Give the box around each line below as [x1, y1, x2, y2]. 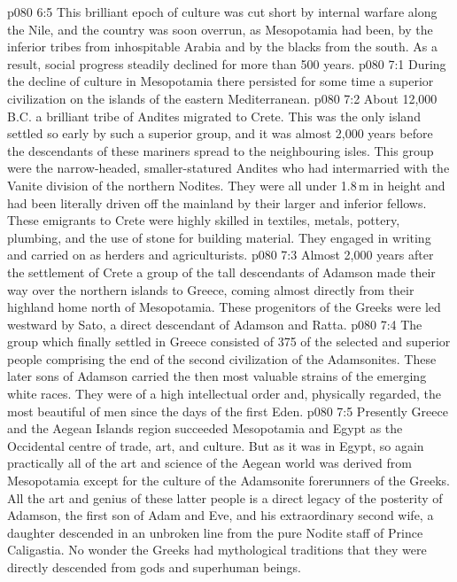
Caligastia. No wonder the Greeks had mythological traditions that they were [7, 540, 427, 559]
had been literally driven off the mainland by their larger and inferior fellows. [7, 193, 427, 212]
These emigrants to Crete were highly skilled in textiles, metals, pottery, [7, 211, 400, 229]
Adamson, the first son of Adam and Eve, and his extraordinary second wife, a [7, 506, 434, 524]
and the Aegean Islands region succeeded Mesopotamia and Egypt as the [7, 419, 403, 438]
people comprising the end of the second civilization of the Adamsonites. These [7, 349, 437, 368]
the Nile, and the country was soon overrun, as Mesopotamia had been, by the [7, 19, 433, 38]
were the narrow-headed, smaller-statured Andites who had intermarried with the [7, 159, 450, 177]
